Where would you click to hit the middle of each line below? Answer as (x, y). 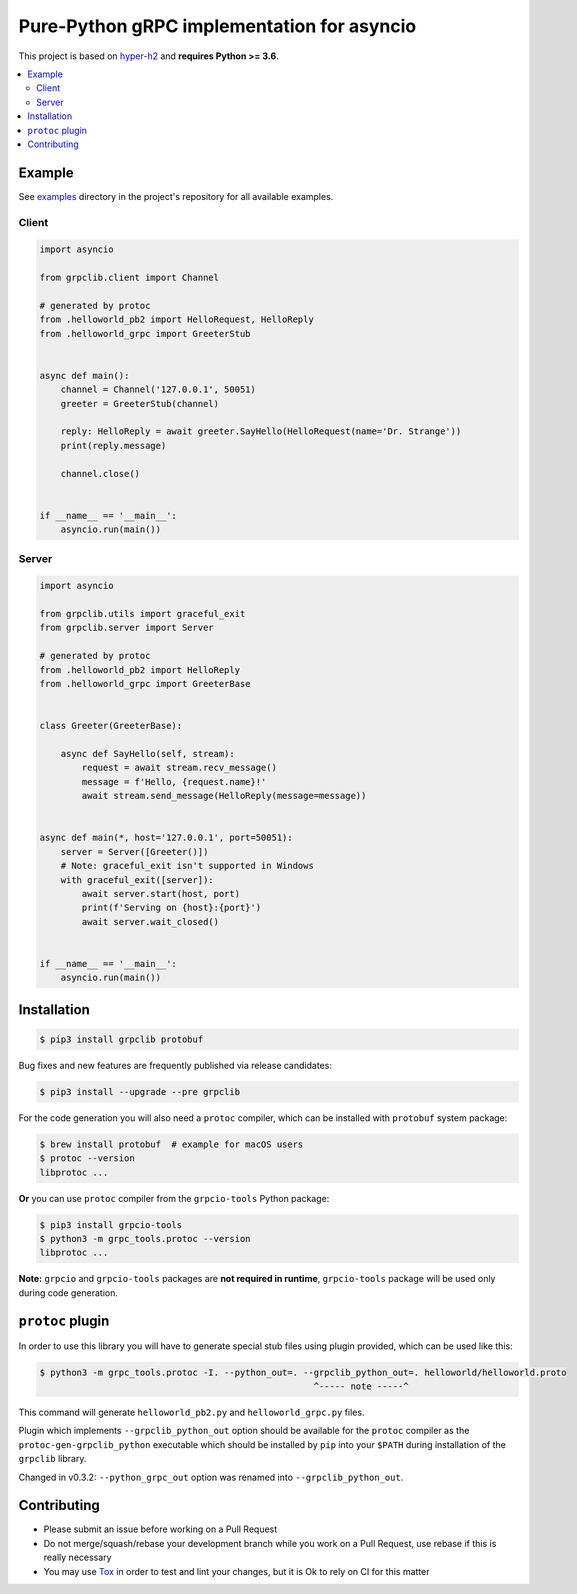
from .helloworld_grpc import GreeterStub (145, 333)
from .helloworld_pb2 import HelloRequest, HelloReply (176, 319)
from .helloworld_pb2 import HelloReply (139, 669)
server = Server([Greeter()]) (134, 851)
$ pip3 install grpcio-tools (111, 1224)
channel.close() (100, 473)
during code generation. (68, 1292)
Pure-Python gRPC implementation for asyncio (217, 26)
